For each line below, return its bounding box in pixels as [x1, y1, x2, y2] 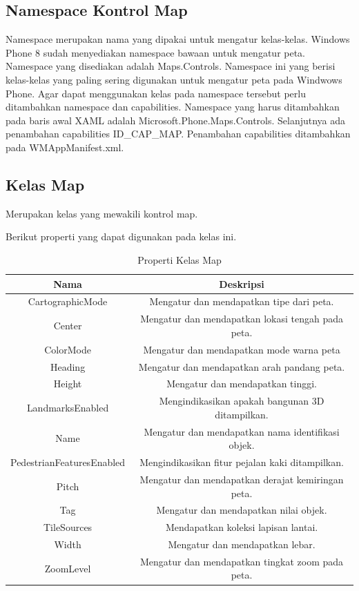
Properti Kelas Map [137, 252, 222, 267]
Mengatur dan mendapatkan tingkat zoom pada [140, 554, 344, 568]
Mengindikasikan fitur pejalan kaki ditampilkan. [139, 455, 344, 469]
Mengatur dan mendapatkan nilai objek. [156, 503, 327, 517]
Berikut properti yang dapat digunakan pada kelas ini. [6, 229, 237, 244]
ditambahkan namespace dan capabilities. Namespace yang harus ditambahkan [6, 99, 340, 114]
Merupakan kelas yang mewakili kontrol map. [6, 206, 198, 220]
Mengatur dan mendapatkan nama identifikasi [144, 424, 340, 438]
